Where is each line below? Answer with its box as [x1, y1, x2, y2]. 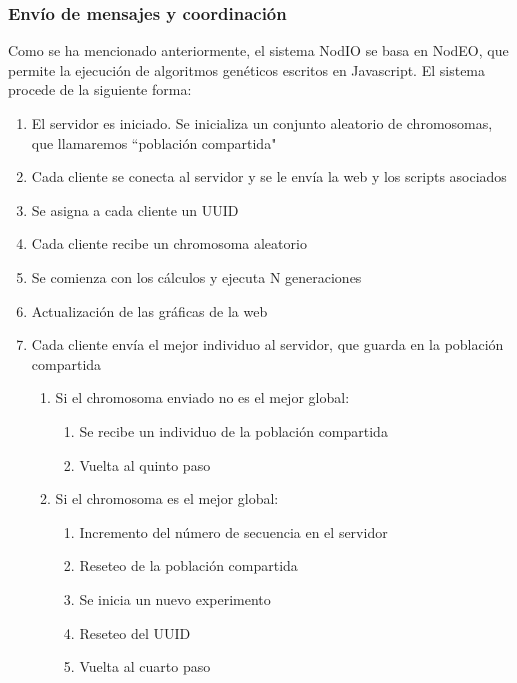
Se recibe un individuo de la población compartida [79, 420, 388, 441]
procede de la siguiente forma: [8, 79, 192, 100]
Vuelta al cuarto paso [79, 656, 211, 677]
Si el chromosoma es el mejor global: [55, 488, 279, 509]
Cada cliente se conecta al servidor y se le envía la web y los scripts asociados [31, 166, 507, 187]
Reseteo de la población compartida [79, 555, 298, 576]
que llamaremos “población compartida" [31, 132, 277, 153]
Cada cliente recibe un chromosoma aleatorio [31, 233, 307, 254]
